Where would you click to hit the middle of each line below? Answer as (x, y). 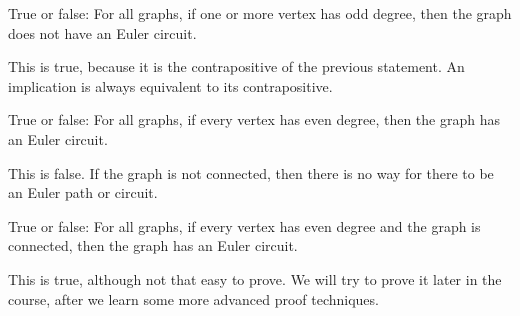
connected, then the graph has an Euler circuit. (153, 245)
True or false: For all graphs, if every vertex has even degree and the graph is (244, 225)
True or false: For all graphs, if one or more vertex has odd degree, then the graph (260, 13)
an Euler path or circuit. (83, 192)
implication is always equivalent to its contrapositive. (170, 85)
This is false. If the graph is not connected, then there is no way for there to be (251, 172)
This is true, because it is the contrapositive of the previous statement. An (236, 66)
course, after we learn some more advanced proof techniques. (193, 298)
